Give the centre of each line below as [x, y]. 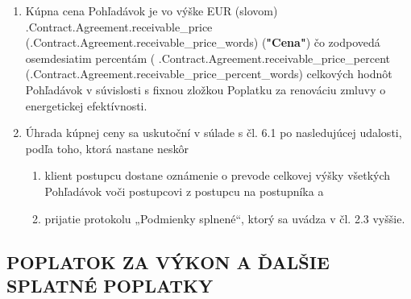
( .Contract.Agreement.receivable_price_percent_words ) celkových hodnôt [209, 74]
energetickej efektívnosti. [86, 105]
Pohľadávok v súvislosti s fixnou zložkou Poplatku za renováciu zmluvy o [205, 89]
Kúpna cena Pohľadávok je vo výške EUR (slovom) [152, 10]
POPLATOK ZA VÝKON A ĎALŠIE [168, 262]
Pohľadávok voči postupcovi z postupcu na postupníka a [184, 191]
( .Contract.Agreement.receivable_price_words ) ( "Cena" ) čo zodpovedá [203, 42]
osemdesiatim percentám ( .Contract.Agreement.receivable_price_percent [208, 58]
